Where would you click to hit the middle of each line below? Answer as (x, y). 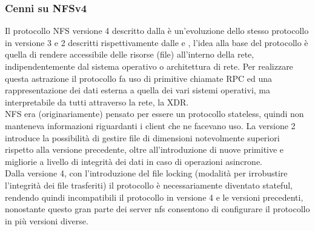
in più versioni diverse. (47, 220)
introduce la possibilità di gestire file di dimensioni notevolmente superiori (142, 137)
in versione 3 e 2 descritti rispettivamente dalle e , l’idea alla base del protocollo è (157, 42)
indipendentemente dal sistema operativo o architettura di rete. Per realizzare (149, 66)
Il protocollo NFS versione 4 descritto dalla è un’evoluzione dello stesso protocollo (157, 31)
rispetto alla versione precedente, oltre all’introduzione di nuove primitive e (144, 149)
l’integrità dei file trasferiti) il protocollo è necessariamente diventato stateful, (149, 185)
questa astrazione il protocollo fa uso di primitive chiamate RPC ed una (138, 78)
